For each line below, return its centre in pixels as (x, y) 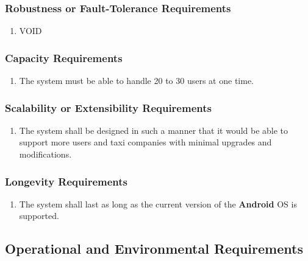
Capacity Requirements (64, 57)
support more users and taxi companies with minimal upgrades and (145, 142)
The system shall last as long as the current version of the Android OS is (158, 204)
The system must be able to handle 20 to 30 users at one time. (136, 81)
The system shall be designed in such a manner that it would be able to (154, 130)
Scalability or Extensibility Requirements (108, 107)
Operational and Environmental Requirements (154, 249)
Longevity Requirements (66, 181)
